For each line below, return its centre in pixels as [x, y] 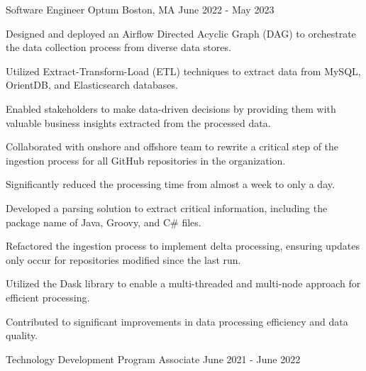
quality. [22, 335]
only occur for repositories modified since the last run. [123, 259]
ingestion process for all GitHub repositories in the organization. [146, 160]
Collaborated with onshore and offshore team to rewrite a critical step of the [172, 146]
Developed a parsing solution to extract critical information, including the [167, 207]
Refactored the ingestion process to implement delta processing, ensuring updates [183, 246]
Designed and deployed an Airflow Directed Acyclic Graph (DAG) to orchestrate [181, 33]
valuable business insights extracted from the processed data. [138, 122]
